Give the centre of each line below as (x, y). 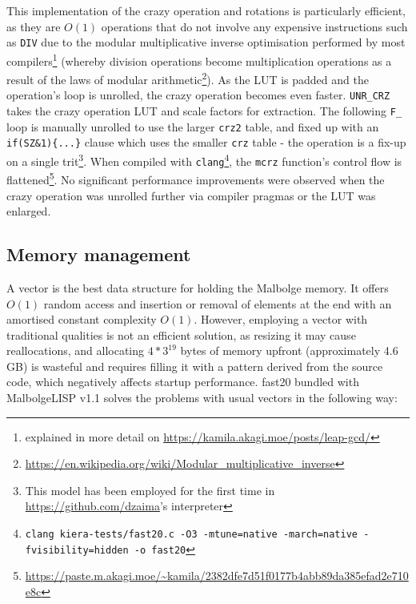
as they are (34, 26)
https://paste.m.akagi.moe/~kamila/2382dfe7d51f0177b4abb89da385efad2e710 (217, 576)
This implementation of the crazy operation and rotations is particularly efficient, (206, 10)
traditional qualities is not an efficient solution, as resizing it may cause (181, 334)
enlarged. (29, 211)
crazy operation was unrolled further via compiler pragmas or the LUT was (191, 195)
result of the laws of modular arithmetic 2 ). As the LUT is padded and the (188, 78)
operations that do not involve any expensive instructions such (254, 26)
